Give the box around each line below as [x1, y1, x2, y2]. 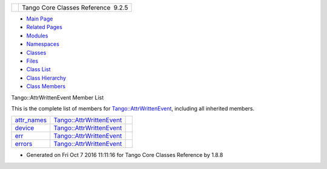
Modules [26, 32, 48, 39]
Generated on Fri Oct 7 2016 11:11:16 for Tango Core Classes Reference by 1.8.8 [26, 151, 223, 159]
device [15, 124, 35, 132]
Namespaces [26, 40, 60, 48]
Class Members [26, 83, 66, 90]
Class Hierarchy [26, 74, 67, 81]
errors [15, 139, 33, 148]
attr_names [15, 116, 47, 124]
